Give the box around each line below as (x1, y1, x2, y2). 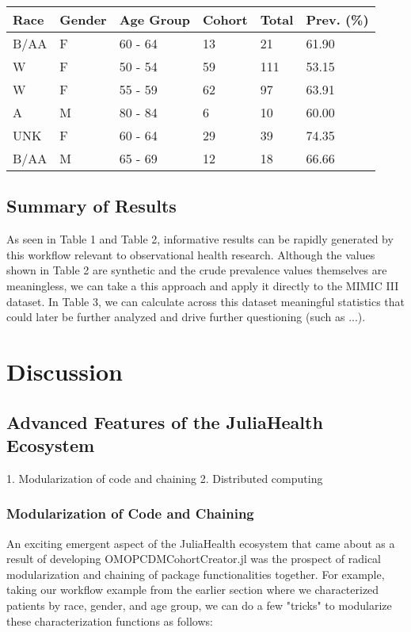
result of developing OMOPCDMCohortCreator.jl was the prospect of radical (6, 550, 382, 567)
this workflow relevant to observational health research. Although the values (6, 246, 375, 262)
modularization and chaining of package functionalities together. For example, (6, 565, 385, 582)
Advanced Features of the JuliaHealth (6, 409, 323, 434)
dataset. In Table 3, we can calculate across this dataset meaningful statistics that (6, 293, 405, 309)
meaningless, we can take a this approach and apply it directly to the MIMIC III (6, 277, 399, 293)
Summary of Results (6, 193, 177, 218)
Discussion (6, 354, 123, 387)
